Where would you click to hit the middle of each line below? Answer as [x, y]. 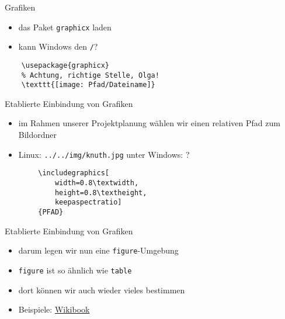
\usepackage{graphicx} [65, 65]
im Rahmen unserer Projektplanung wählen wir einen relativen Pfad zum [149, 123]
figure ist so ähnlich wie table [75, 270]
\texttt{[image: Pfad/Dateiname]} [88, 85]
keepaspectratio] [88, 202]
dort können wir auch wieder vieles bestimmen [102, 289]
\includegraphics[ [74, 173]
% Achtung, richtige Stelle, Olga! [90, 75]
